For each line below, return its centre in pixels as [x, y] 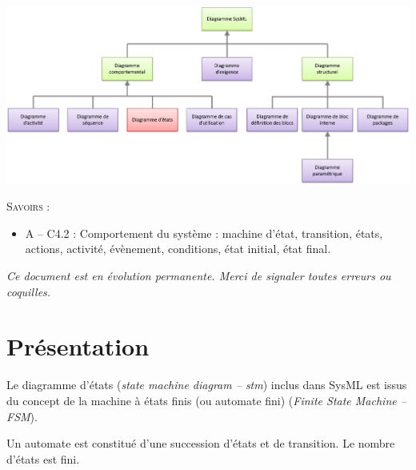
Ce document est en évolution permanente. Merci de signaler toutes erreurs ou [199, 276]
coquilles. [29, 291]
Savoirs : [28, 206]
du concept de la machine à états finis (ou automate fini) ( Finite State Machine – [206, 400]
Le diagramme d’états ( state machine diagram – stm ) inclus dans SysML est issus [207, 385]
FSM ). [22, 416]
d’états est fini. [43, 458]
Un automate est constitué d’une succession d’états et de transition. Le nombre [201, 443]
